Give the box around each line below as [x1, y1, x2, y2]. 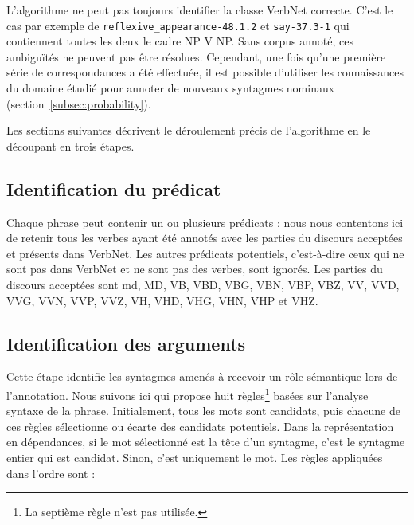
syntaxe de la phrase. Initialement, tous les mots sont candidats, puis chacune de [6, 402, 400, 419]
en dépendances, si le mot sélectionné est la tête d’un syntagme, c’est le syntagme [6, 433, 405, 450]
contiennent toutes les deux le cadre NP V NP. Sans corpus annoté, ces [6, 33, 353, 49]
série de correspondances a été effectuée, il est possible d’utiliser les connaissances [6, 64, 404, 80]
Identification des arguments [6, 331, 246, 355]
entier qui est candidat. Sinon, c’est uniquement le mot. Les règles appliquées [6, 449, 383, 465]
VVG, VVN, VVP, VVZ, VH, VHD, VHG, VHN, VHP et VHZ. [6, 292, 318, 308]
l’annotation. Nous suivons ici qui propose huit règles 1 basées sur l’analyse [6, 384, 369, 403]
